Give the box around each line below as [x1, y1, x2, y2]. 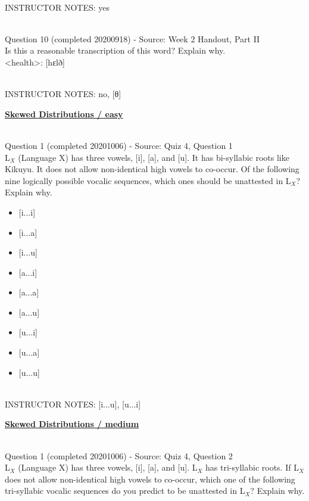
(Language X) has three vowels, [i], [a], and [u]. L [18, 461, 198, 474]
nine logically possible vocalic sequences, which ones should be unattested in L [5, 174, 291, 186]
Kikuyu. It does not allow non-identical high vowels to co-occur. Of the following [5, 163, 299, 175]
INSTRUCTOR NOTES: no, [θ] [5, 88, 121, 100]
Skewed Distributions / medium [5, 418, 139, 430]
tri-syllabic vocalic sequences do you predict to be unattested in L [5, 484, 245, 497]
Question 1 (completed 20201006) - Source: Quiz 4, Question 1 [5, 139, 233, 151]
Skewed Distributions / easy [5, 107, 123, 120]
